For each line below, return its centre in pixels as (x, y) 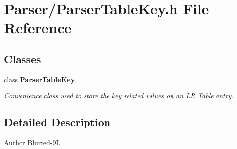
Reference (38, 28)
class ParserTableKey (40, 79)
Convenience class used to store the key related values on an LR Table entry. (119, 96)
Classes (22, 58)
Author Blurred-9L (32, 142)
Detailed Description (57, 122)
